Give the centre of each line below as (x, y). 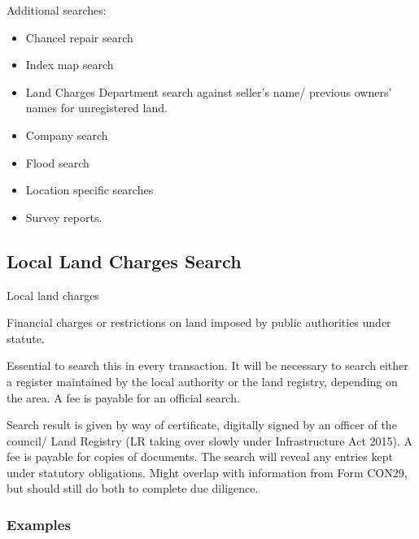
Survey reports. (64, 217)
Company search (67, 135)
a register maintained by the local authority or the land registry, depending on (202, 381)
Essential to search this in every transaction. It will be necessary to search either (207, 365)
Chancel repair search (79, 37)
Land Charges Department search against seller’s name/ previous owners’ (209, 91)
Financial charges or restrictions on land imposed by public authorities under (199, 322)
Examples (39, 524)
